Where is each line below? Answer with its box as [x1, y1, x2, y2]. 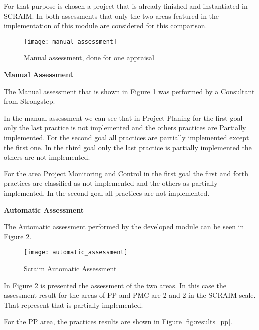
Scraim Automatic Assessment [24, 263, 117, 273]
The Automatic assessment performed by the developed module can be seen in [4, 221, 244, 232]
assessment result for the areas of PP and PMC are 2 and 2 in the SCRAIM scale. [4, 290, 256, 300]
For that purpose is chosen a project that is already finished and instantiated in [4, 1, 248, 11]
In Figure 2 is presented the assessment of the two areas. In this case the [4, 280, 227, 290]
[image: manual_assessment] [24, 38, 117, 45]
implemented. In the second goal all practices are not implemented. [4, 187, 210, 198]
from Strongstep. [4, 96, 55, 106]
